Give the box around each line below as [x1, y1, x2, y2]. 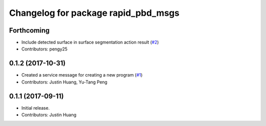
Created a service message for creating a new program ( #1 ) [21, 72, 143, 78]
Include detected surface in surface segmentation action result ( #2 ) [21, 40, 159, 45]
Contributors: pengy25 [21, 46, 67, 52]
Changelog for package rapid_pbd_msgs [9, 7, 180, 18]
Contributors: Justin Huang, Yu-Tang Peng [21, 79, 108, 85]
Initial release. [21, 105, 50, 111]
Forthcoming [9, 26, 50, 35]
